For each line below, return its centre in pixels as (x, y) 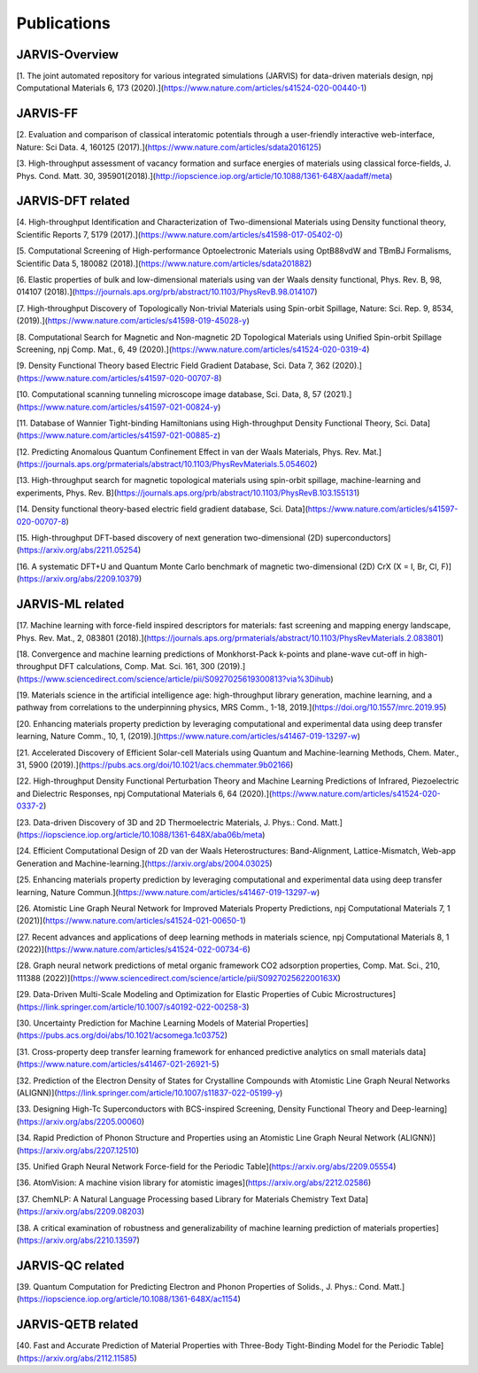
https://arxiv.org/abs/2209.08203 (80, 1212)
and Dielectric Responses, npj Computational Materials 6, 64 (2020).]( (144, 793)
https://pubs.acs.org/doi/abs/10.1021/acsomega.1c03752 (122, 1035)
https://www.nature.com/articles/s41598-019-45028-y (147, 321)
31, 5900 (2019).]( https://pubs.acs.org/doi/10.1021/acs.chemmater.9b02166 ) (155, 765)
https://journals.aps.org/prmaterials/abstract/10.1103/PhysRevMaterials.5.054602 (167, 464)
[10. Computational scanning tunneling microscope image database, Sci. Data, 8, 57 (169, 394)
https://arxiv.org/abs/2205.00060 (80, 1121)
